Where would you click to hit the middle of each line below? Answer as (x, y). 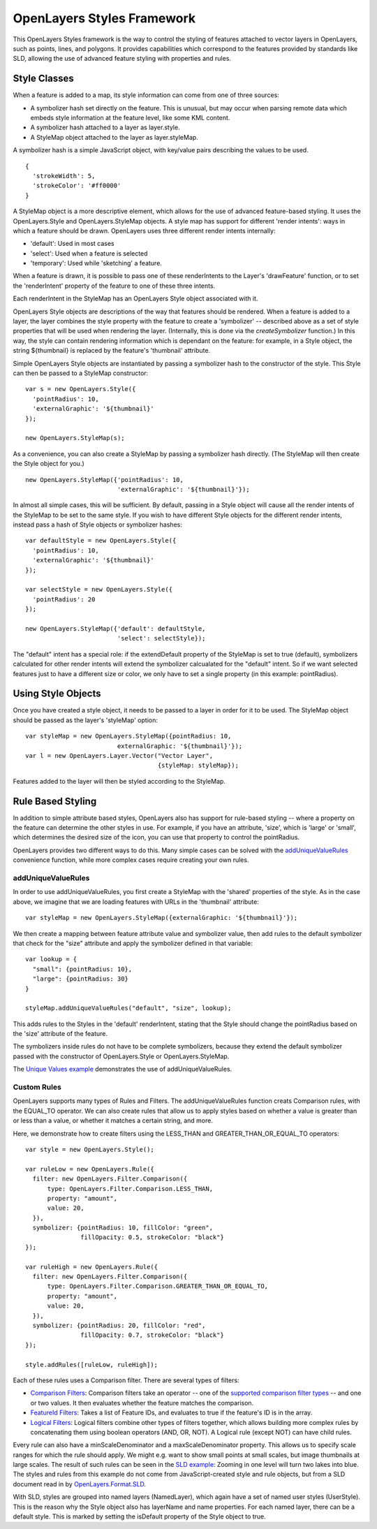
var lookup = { (51, 959)
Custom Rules (37, 1088)
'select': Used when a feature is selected (89, 253)
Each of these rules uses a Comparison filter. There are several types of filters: (126, 1380)
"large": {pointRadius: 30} (81, 979)
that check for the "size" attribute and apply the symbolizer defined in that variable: (133, 943)
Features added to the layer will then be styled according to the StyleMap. (119, 781)
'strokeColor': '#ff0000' (77, 186)
